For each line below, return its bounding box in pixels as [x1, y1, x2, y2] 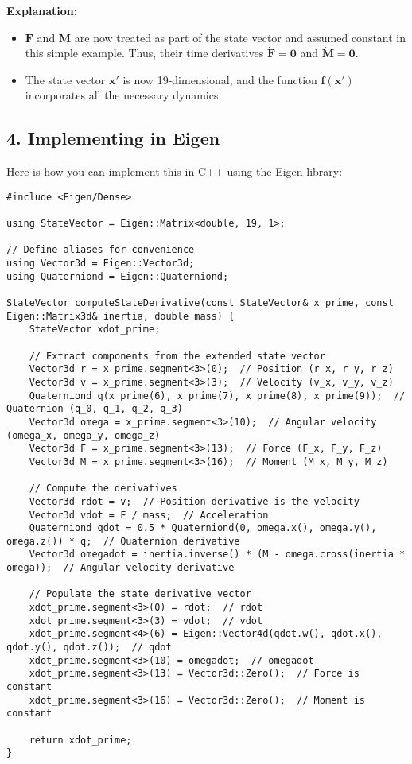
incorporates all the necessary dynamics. [25, 87, 222, 103]
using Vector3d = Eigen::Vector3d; [6, 258, 195, 270]
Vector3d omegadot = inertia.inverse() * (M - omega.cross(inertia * [29, 549, 406, 560]
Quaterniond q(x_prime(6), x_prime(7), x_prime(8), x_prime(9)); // [29, 390, 406, 401]
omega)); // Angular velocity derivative [6, 562, 235, 574]
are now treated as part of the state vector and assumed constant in [74, 29, 406, 45]
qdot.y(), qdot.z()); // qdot [6, 642, 172, 653]
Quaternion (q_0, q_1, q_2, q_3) [6, 403, 183, 415]
